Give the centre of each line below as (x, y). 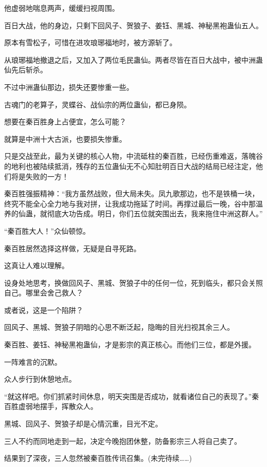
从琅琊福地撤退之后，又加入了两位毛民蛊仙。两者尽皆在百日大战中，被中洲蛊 (133, 59)
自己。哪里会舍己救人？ (44, 293)
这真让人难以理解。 (36, 265)
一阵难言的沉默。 (33, 361)
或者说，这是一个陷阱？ (44, 310)
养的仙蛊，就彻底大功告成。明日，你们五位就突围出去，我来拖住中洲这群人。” (133, 213)
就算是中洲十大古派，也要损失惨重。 (65, 138)
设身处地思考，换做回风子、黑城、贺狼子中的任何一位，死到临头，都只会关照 (133, 282)
